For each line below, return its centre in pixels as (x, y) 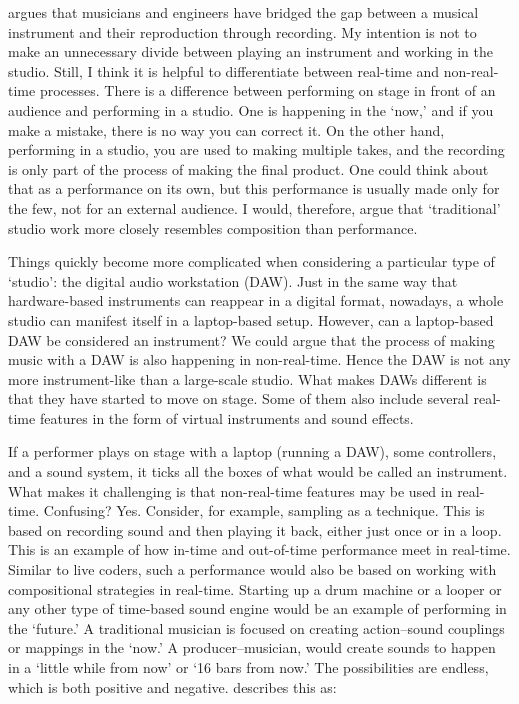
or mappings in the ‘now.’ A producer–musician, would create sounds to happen (252, 647)
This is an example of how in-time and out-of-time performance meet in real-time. (259, 549)
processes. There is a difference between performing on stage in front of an (267, 90)
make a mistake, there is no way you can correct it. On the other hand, (226, 129)
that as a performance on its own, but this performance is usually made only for (254, 188)
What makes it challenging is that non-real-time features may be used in (230, 490)
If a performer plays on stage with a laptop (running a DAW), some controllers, (252, 451)
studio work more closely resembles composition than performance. (213, 227)
